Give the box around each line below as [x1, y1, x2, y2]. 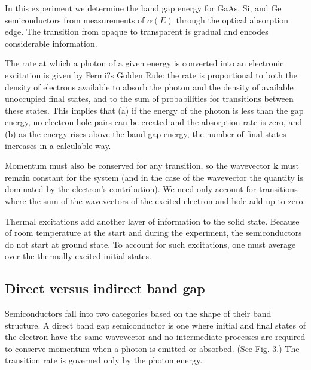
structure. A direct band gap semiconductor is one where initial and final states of [5, 319, 306, 331]
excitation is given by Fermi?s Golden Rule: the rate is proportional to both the [5, 68, 297, 81]
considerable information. [5, 37, 97, 49]
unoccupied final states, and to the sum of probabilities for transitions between [5, 92, 294, 105]
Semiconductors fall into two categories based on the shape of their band [5, 307, 272, 320]
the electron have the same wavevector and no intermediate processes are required [5, 330, 306, 343]
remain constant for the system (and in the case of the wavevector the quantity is [5, 171, 304, 183]
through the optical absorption [176, 13, 289, 26]
